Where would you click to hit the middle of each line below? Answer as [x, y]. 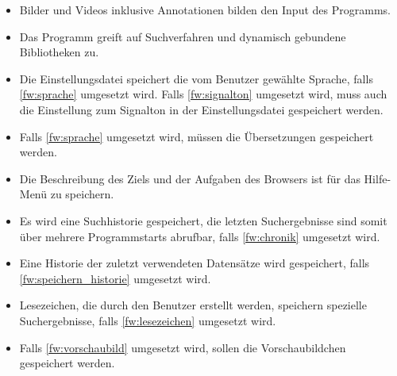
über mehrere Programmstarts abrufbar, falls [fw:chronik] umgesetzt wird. [200, 236]
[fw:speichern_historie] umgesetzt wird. [115, 278]
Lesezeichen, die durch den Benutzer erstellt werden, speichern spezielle [193, 305]
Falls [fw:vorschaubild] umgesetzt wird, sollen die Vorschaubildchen [183, 347]
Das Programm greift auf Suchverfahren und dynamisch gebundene [183, 36]
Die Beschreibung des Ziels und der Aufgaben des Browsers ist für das [190, 178]
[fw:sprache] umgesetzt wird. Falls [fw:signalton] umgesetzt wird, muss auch [203, 94]
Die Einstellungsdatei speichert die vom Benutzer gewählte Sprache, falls [196, 78]
